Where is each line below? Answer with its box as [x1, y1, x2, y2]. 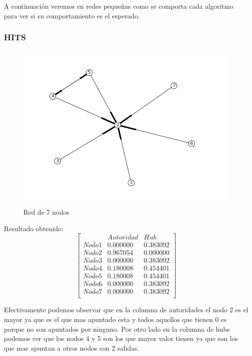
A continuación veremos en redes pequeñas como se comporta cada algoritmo [4, 1, 234, 11]
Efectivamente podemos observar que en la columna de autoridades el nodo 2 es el [4, 305, 249, 315]
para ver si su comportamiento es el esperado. [4, 10, 140, 20]
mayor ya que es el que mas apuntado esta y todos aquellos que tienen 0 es [4, 314, 227, 324]
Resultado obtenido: [4, 223, 64, 233]
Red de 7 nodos [23, 207, 69, 217]
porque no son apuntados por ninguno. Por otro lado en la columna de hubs [4, 323, 230, 334]
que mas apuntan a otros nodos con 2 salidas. [4, 342, 139, 353]
